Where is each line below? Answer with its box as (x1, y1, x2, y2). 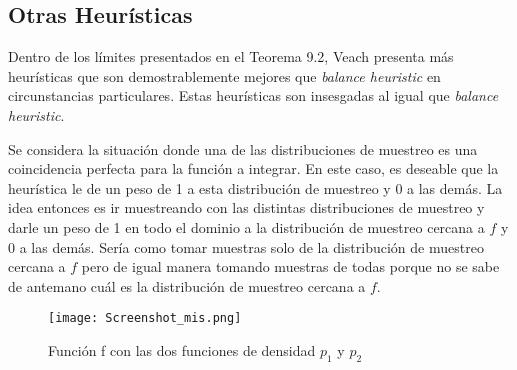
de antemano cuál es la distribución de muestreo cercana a (8, 275, 366, 296)
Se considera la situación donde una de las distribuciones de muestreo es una (8, 138, 478, 159)
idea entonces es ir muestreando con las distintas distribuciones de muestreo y (8, 197, 485, 218)
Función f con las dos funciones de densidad (48, 339, 316, 360)
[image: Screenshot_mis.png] (48, 311, 242, 326)
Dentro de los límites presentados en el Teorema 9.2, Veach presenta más (8, 46, 454, 67)
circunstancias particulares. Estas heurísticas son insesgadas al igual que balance (8, 85, 499, 106)
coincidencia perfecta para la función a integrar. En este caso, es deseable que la (8, 158, 499, 179)
